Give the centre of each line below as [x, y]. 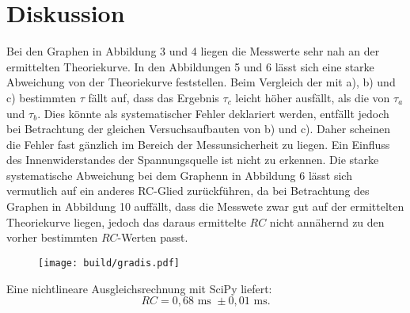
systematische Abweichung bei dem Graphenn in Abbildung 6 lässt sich [179, 175]
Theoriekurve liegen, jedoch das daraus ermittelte [126, 221]
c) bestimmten [41, 97]
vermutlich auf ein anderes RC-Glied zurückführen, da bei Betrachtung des [188, 191]
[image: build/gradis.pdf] [109, 263]
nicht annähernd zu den [327, 221]
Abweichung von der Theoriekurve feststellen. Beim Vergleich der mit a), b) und [201, 82]
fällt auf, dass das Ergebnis [154, 97]
